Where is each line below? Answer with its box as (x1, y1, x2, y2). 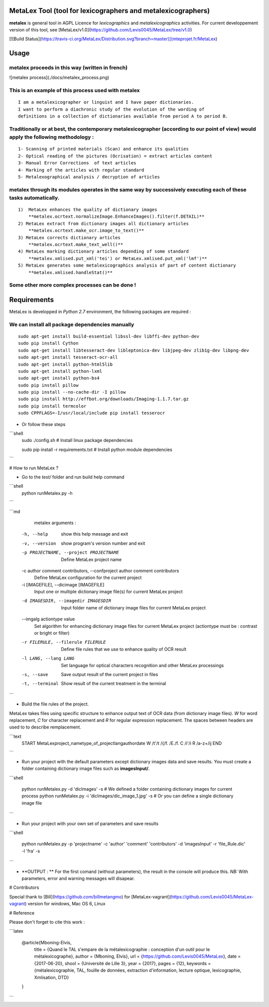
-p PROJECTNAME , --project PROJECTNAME (21, 550, 119, 556)
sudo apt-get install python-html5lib (18, 361, 113, 367)
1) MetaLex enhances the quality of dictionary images (18, 207, 157, 213)
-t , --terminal (21, 681, 59, 687)
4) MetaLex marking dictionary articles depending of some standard (18, 249, 189, 254)
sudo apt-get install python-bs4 (18, 375, 100, 381)
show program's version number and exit (61, 540, 145, 546)
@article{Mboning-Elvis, (21, 939, 72, 945)
